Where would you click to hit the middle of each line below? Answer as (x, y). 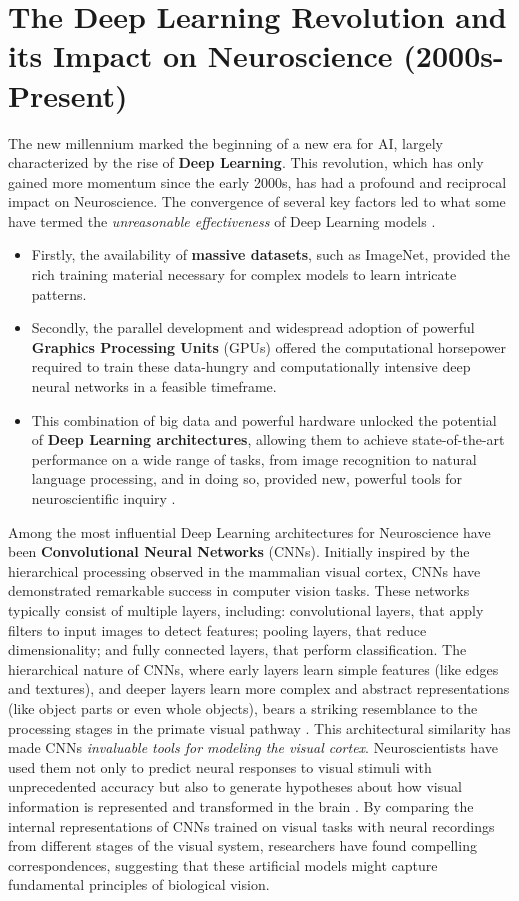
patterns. (59, 293)
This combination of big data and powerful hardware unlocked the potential (264, 419)
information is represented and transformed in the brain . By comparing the (241, 805)
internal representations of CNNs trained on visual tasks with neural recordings (251, 825)
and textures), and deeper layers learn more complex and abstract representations (259, 688)
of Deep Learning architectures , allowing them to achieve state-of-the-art (268, 439)
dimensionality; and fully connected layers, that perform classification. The (237, 649)
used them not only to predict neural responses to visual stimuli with (220, 766)
